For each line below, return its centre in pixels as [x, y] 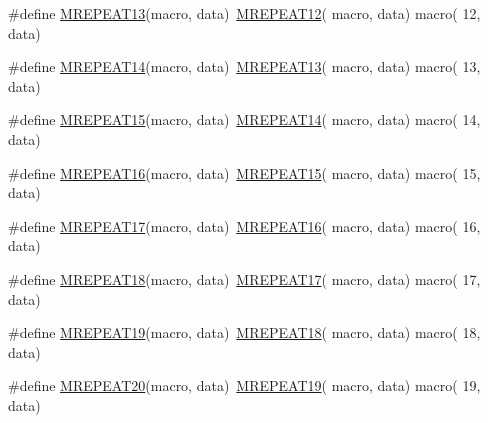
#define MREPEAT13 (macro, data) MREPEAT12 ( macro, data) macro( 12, [244, 13]
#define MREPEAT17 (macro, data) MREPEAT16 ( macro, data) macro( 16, [244, 225]
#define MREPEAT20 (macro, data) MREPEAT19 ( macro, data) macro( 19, [244, 385]
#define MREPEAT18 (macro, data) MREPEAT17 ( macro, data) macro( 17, [244, 278]
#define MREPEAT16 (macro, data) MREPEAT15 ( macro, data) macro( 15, [244, 172]
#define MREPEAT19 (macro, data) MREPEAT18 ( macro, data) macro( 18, [244, 332]
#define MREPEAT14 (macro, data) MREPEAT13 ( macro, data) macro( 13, [244, 66]
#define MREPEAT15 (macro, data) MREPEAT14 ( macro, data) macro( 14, [244, 119]
